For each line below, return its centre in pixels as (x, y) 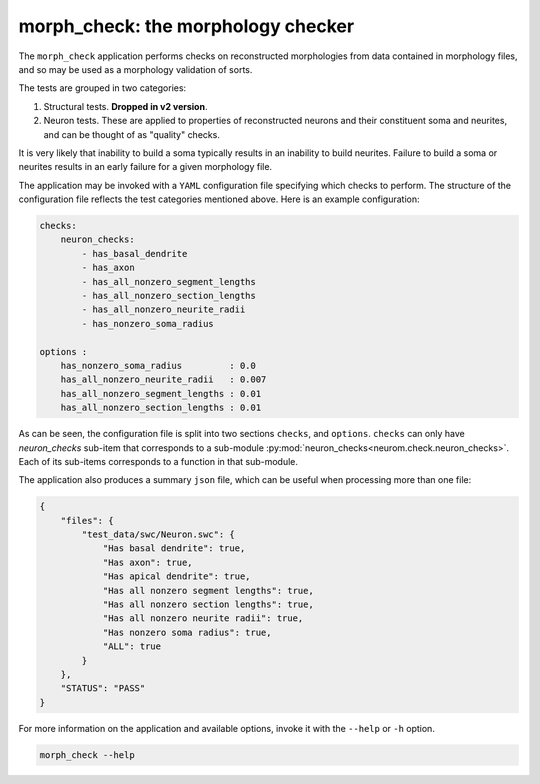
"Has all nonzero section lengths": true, (208, 604)
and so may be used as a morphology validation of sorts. (135, 69)
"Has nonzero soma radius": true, (187, 632)
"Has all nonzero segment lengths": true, (208, 590)
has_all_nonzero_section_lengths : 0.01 (161, 408)
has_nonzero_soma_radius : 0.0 (158, 365)
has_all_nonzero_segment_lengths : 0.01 (161, 393)
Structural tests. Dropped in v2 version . (125, 106)
